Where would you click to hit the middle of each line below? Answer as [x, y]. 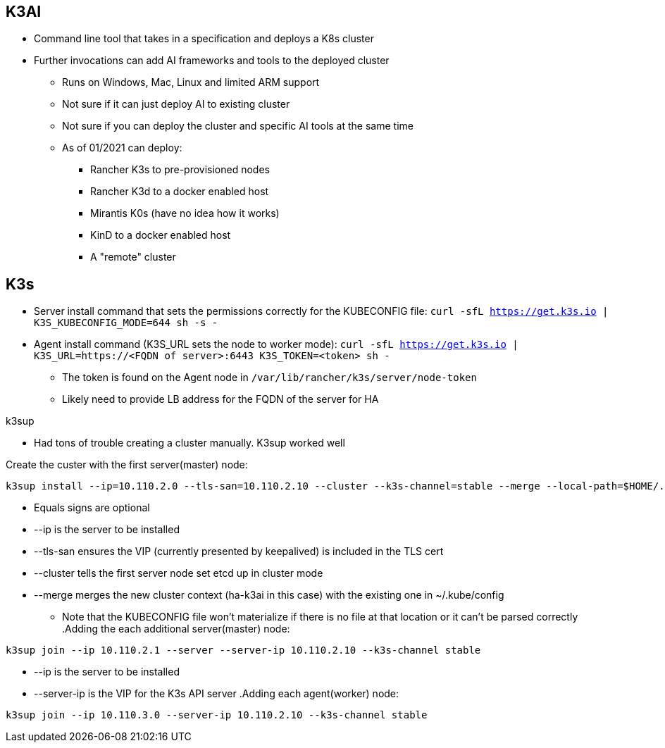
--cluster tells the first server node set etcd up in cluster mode [179, 573]
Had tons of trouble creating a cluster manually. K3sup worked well [189, 443]
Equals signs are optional [92, 508]
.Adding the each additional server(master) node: [176, 629]
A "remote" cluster [133, 257]
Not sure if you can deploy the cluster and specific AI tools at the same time [238, 126]
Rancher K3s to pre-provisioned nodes [180, 170]
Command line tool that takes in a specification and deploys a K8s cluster [204, 39]
